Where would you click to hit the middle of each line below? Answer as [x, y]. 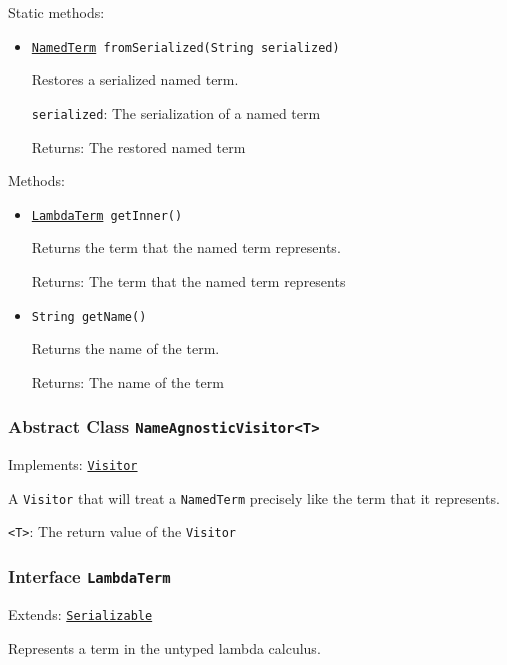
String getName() [89, 316]
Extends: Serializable [80, 613]
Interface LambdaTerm [89, 576]
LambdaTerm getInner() [107, 215]
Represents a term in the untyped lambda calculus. [164, 647]
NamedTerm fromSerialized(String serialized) [185, 47]
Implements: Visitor [73, 464]
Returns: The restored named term [138, 146]
